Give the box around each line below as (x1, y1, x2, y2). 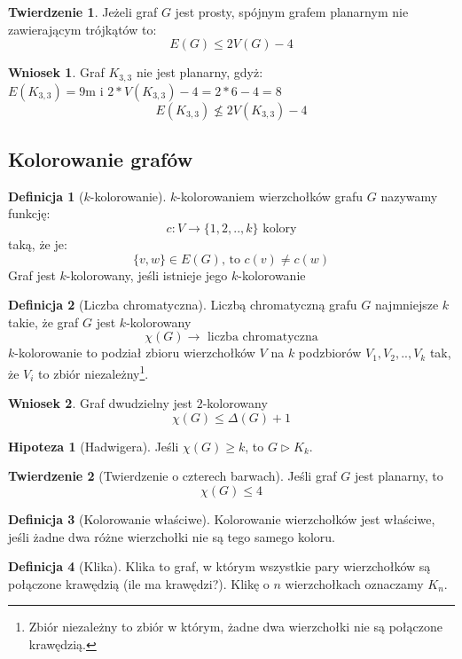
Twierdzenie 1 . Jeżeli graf (8, 3, 158, 20)
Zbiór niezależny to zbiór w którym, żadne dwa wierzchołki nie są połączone (28, 617, 442, 636)
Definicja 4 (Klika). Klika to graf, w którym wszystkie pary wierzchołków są (8, 557, 431, 576)
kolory (262, 223, 297, 236)
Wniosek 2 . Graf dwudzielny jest (8, 394, 192, 412)
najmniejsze (374, 295, 439, 314)
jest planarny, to (355, 467, 443, 485)
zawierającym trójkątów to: (8, 20, 157, 38)
